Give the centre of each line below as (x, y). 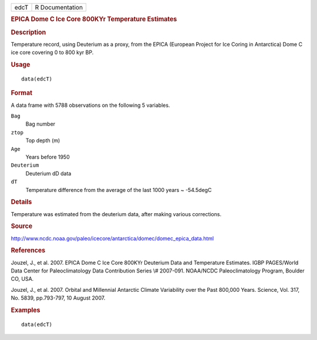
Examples (26, 310)
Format (21, 93)
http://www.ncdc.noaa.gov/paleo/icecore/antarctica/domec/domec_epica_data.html (112, 238)
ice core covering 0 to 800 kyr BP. (52, 52)
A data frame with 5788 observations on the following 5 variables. (90, 105)
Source (22, 226)
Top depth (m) (43, 140)
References (28, 251)
